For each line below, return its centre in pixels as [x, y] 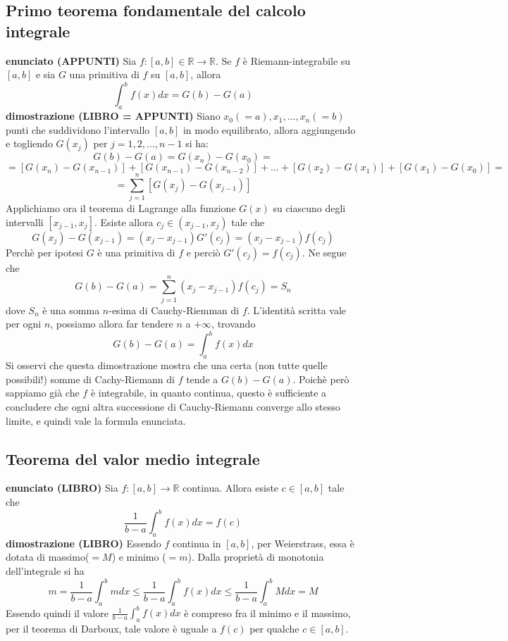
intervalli [25, 222]
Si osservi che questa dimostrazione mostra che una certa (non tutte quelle [167, 365]
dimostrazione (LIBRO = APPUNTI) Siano [113, 116]
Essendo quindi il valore [57, 612]
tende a [202, 379]
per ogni [24, 324]
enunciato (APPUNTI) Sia [71, 60]
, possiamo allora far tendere [112, 324]
